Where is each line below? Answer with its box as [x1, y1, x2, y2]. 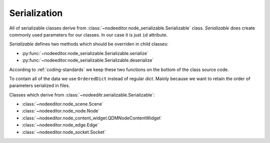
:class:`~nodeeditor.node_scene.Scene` [21, 101, 103, 107]
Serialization [9, 7, 63, 18]
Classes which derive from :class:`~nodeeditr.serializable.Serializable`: [9, 91, 155, 97]
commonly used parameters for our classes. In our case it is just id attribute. [9, 31, 167, 37]
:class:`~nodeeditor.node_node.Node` [21, 108, 100, 114]
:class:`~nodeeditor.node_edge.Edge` [21, 122, 99, 128]
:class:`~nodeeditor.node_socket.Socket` [21, 129, 106, 135]
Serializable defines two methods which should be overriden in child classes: [9, 41, 168, 47]
